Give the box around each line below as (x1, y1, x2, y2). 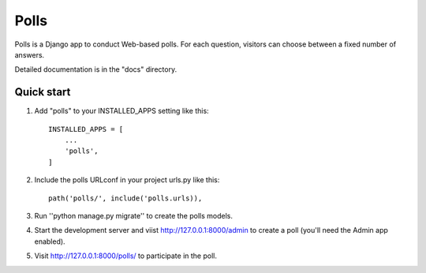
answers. (14, 50, 45, 59)
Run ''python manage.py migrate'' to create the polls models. (34, 211, 233, 220)
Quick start (14, 85, 71, 99)
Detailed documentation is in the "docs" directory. (14, 65, 177, 74)
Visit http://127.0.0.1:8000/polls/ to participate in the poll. (34, 251, 217, 260)
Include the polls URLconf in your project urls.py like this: (34, 175, 220, 185)
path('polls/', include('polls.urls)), (48, 193, 203, 203)
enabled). (34, 237, 66, 246)
